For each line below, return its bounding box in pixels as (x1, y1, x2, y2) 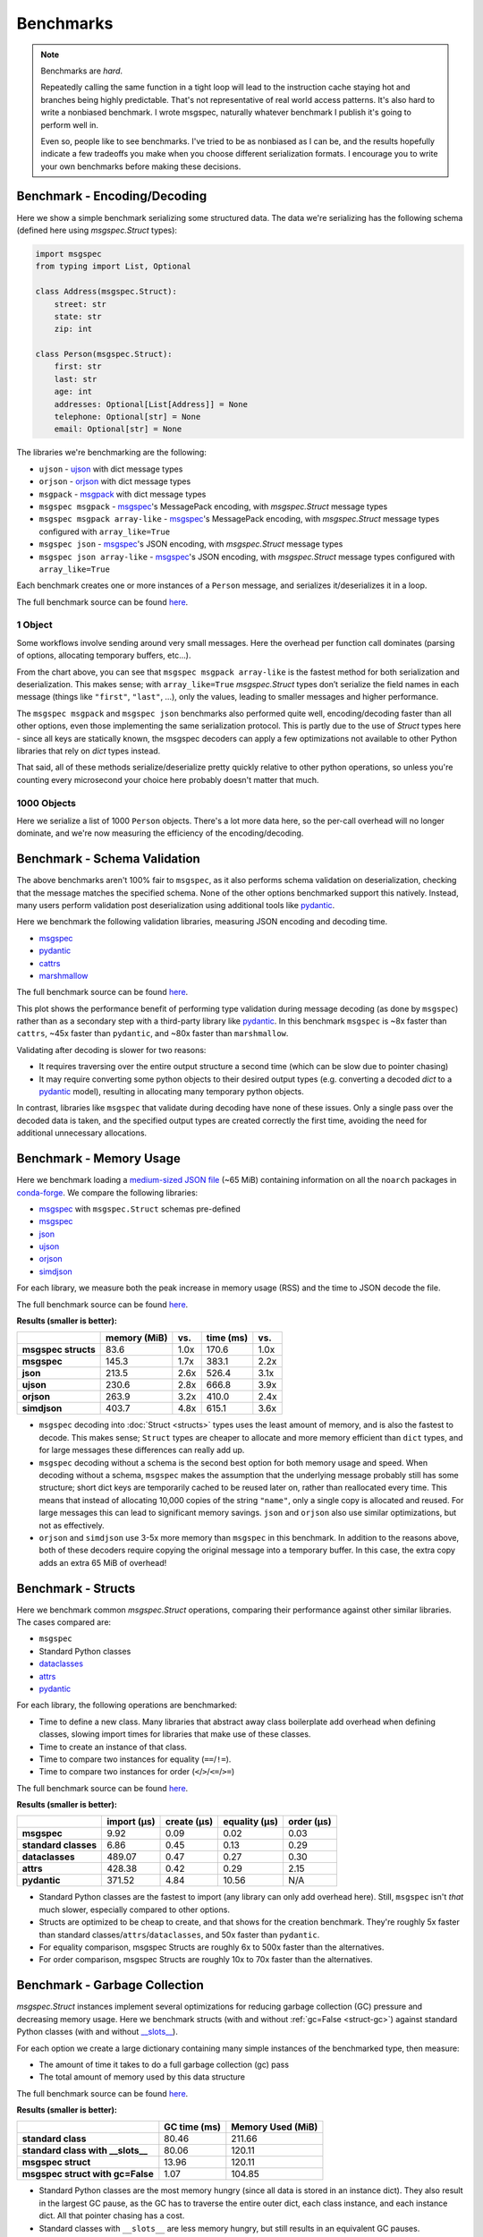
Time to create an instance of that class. (38, 1741, 188, 1752)
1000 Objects (16, 796, 76, 809)
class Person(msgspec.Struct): (35, 349, 174, 360)
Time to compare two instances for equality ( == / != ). (38, 1754, 232, 1765)
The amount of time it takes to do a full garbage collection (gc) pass (38, 2059, 290, 2070)
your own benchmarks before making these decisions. (40, 161, 241, 172)
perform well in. (40, 119, 98, 130)
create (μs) (165, 1816, 214, 1828)
